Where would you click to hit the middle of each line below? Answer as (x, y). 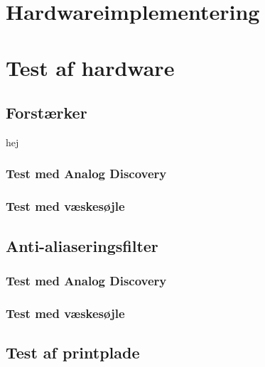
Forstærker (47, 113)
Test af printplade (73, 352)
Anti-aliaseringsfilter (82, 245)
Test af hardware (90, 67)
